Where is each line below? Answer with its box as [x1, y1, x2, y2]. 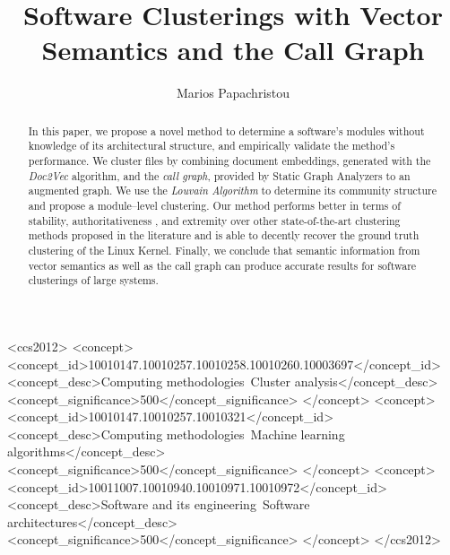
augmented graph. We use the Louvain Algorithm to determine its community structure [28, 183, 437, 198]
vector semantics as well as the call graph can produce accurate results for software [28, 257, 417, 273]
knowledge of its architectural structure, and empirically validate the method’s [28, 138, 395, 153]
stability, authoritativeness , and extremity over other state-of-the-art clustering [28, 212, 401, 228]
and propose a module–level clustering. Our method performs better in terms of [28, 197, 401, 212]
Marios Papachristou [176, 83, 290, 102]
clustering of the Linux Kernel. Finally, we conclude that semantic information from [28, 242, 420, 257]
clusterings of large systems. [28, 273, 159, 288]
